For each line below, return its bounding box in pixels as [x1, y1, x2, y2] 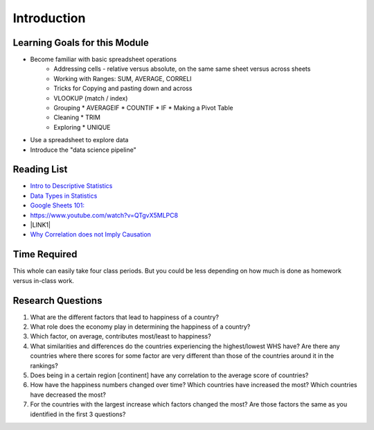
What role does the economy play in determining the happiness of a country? [30, 322, 251, 331]
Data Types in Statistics [30, 191, 98, 200]
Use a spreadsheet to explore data [30, 136, 129, 144]
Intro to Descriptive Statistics [30, 182, 113, 190]
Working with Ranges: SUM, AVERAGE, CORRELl [53, 74, 192, 83]
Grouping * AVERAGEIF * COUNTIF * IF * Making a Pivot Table [53, 104, 233, 112]
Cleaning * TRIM [53, 113, 100, 121]
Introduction [12, 10, 86, 26]
